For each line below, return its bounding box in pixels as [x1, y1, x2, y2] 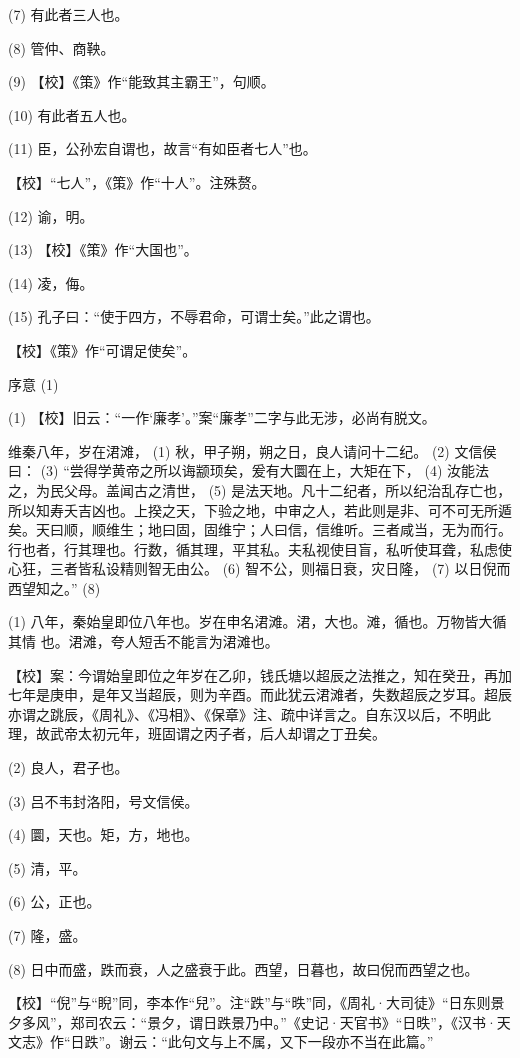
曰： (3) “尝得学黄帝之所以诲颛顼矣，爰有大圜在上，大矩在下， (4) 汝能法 [8, 460, 490, 481]
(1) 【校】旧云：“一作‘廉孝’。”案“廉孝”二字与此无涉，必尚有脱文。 [8, 407, 436, 428]
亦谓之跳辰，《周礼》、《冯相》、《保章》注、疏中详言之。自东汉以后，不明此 [8, 703, 491, 724]
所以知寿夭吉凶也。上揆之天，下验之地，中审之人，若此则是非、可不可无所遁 [8, 499, 512, 520]
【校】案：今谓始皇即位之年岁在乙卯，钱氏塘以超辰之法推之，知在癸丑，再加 [8, 664, 512, 685]
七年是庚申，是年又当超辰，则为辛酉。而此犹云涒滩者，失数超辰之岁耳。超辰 [8, 684, 512, 705]
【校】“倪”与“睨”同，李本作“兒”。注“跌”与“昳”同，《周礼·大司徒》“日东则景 [8, 992, 505, 1013]
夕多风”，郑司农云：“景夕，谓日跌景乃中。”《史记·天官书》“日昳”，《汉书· [8, 1011, 497, 1032]
